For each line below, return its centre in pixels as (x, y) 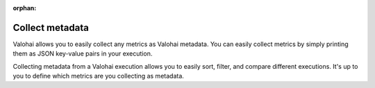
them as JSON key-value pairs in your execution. (83, 54)
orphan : (25, 8)
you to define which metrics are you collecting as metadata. (98, 76)
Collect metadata (51, 27)
